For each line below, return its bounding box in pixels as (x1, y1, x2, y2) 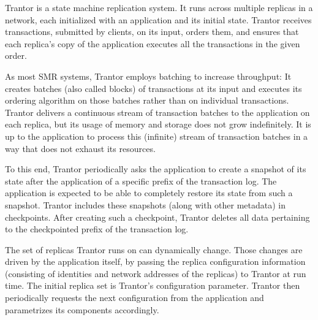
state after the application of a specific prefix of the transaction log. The (5, 174, 277, 187)
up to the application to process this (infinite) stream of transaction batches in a (5, 129, 308, 142)
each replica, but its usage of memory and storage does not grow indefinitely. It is (5, 118, 311, 131)
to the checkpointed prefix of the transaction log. (5, 223, 189, 235)
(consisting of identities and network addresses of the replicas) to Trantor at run (5, 267, 306, 280)
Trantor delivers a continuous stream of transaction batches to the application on (5, 105, 310, 118)
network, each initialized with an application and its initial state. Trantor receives (5, 13, 312, 26)
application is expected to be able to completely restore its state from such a (5, 186, 293, 199)
